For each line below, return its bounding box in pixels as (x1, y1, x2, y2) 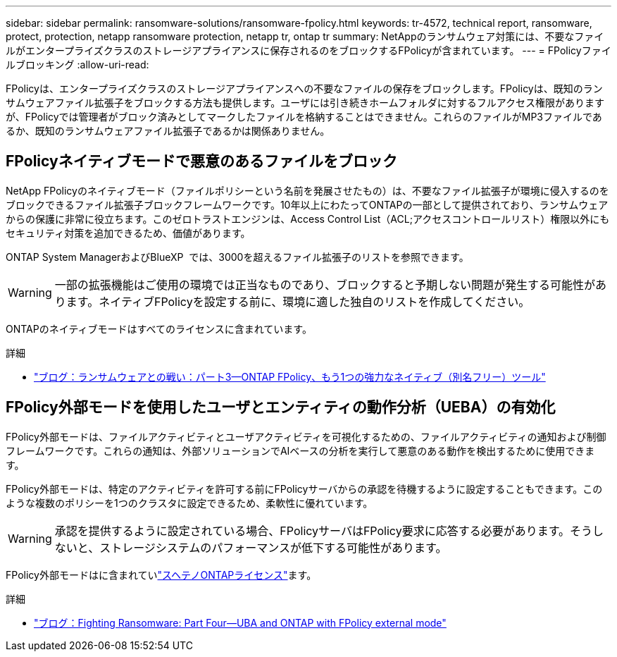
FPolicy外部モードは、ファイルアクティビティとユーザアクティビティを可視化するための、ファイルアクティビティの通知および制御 (6, 430, 606, 443)
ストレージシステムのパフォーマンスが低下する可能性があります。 (99, 540, 447, 555)
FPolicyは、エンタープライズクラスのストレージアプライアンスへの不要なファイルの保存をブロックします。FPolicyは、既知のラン (6, 82, 603, 94)
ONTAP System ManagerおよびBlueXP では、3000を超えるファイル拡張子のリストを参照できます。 (6, 250, 469, 263)
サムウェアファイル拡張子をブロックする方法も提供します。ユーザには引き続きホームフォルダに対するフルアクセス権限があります (6, 97, 605, 109)
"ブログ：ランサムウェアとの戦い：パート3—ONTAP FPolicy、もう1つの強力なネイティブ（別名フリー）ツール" (34, 370, 546, 383)
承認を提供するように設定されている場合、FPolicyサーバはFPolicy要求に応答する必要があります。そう (54, 523, 593, 538)
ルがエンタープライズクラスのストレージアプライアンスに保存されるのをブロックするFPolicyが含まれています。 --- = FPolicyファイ (6, 44, 611, 56)
